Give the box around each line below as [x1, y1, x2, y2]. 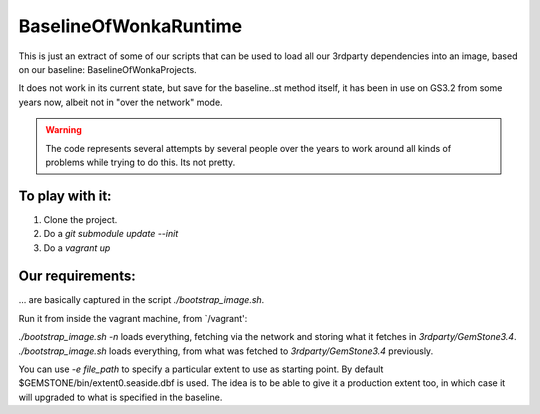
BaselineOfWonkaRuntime [18, 15, 243, 37]
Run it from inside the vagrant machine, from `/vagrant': [18, 312, 248, 324]
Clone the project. [43, 213, 118, 225]
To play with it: [18, 187, 112, 204]
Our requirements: [18, 268, 136, 285]
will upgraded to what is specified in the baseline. [18, 391, 223, 403]
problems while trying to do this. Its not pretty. [45, 156, 236, 168]
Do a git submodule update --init [43, 228, 179, 240]
